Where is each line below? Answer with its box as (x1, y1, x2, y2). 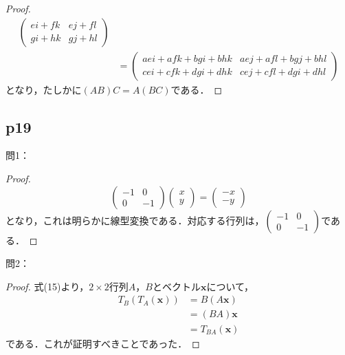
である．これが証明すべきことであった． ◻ (5, 336, 200, 350)
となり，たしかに (5, 82, 82, 96)
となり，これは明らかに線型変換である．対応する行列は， (5, 213, 265, 227)
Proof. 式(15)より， (5, 279, 89, 293)
